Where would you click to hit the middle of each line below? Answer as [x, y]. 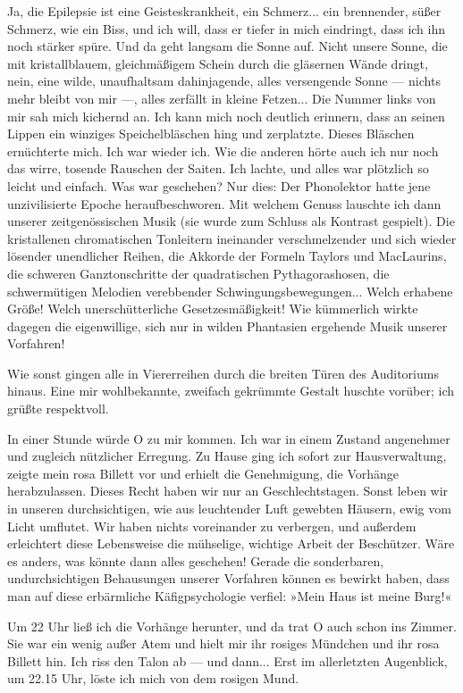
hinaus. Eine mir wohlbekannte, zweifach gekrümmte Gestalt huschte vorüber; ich [231, 391]
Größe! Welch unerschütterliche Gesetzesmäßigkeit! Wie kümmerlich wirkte [213, 309]
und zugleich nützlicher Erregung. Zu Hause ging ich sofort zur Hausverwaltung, [227, 456]
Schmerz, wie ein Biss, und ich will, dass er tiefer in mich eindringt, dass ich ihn [227, 28]
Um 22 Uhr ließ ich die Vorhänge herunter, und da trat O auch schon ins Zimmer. [232, 626]
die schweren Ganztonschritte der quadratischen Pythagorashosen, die [198, 273]
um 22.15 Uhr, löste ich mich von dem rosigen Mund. [153, 678]
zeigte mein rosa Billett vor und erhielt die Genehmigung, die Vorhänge [203, 473]
